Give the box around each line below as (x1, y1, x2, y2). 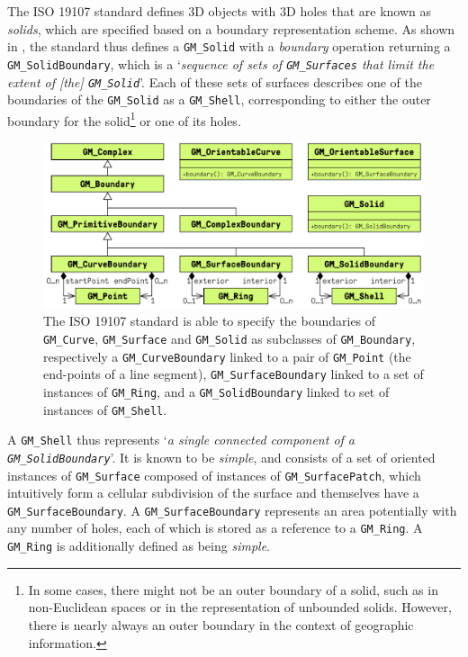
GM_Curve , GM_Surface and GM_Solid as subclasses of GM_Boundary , (43, 328, 416, 347)
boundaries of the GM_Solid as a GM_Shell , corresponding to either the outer (7, 90, 431, 109)
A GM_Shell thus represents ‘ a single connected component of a (7, 430, 355, 449)
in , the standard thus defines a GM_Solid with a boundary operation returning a (7, 37, 451, 56)
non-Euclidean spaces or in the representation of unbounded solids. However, (28, 598, 452, 616)
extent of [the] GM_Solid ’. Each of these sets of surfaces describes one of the (7, 72, 422, 91)
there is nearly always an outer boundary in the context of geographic (28, 615, 414, 634)
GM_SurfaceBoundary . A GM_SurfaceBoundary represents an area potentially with (7, 500, 457, 519)
